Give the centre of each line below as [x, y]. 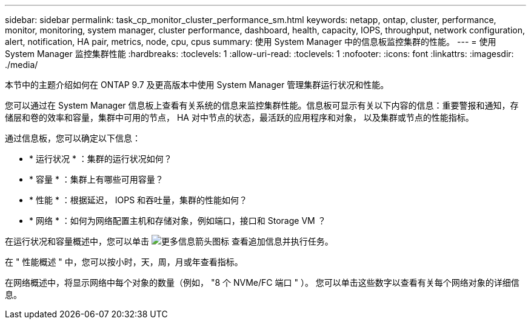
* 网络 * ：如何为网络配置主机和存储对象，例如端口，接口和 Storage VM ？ [178, 221]
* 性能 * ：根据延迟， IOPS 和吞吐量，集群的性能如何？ [139, 200]
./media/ [22, 65]
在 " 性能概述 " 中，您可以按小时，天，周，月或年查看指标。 [124, 262]
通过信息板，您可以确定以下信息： [73, 138]
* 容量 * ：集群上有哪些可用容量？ [96, 179]
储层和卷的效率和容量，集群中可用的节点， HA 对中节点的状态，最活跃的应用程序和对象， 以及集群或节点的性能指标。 [239, 117]
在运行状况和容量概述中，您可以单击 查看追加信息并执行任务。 [169, 241]
